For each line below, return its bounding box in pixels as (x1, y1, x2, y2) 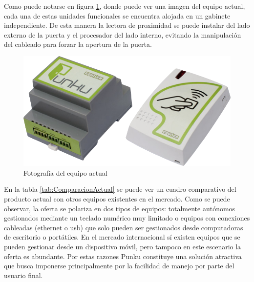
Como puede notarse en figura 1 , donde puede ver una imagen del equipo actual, (4, 1, 245, 11)
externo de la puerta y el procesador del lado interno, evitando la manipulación (4, 29, 241, 40)
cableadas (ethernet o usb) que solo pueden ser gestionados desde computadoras (4, 222, 243, 232)
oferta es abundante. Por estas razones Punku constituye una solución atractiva (4, 251, 242, 261)
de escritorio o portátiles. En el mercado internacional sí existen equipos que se (4, 232, 240, 242)
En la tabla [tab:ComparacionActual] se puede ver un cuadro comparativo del (4, 184, 236, 194)
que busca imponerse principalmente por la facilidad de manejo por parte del (4, 261, 234, 271)
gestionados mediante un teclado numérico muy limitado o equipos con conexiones (4, 213, 250, 223)
